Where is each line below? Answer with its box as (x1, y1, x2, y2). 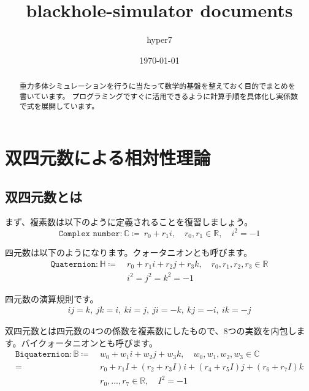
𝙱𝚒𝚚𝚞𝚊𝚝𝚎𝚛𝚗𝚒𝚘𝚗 (15, 350, 70, 359)
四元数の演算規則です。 (5, 292, 99, 305)
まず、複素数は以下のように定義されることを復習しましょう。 (5, 215, 253, 228)
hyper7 (147, 33, 172, 46)
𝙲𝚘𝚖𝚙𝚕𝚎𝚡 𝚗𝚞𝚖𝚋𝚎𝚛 (58, 229, 120, 238)
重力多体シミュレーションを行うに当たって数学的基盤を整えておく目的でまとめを (19, 81, 296, 91)
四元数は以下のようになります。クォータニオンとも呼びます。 (5, 246, 253, 259)
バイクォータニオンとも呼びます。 (21, 336, 158, 349)
